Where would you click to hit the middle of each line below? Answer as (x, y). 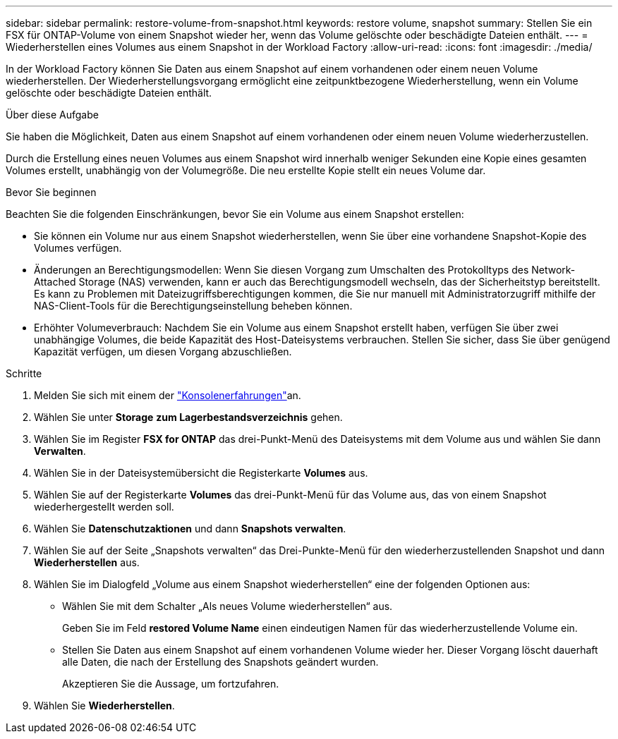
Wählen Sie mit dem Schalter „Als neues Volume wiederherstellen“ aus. (228, 606)
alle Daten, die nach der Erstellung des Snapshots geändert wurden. (220, 662)
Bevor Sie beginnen (51, 192)
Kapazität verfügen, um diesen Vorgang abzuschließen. (163, 352)
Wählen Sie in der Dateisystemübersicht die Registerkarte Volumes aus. (201, 473)
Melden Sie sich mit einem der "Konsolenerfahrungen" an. (168, 395)
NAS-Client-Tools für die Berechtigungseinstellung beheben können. (193, 306)
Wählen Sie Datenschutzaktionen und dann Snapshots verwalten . (190, 529)
